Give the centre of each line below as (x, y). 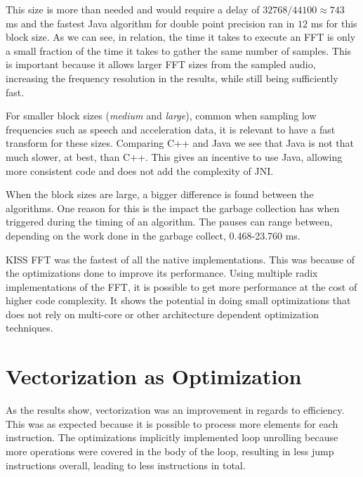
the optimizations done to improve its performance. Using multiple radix (162, 273)
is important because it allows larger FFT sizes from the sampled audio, (161, 64)
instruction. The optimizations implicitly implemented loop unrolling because (172, 437)
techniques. (29, 328)
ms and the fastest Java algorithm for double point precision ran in (150, 23)
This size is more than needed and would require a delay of (133, 9)
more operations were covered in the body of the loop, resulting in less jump (170, 451)
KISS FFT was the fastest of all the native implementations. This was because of (180, 259)
